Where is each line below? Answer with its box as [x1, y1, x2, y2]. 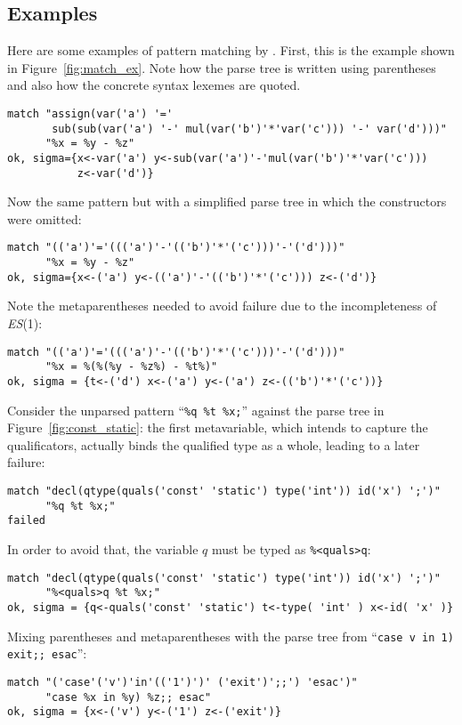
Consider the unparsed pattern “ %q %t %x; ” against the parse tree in [7, 400, 385, 419]
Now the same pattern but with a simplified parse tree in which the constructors [7, 192, 447, 211]
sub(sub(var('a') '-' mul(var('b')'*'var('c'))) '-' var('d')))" [52, 122, 447, 135]
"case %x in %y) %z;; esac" [45, 690, 212, 704]
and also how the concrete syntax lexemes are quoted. [7, 76, 301, 94]
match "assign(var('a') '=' [7, 107, 174, 120]
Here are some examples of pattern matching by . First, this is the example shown [7, 41, 455, 60]
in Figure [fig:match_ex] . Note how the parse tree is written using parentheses [7, 58, 436, 77]
